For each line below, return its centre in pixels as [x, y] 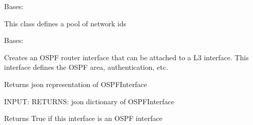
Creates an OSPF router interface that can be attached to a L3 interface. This [126, 57]
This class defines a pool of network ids [65, 23]
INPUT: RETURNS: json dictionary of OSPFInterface [89, 101]
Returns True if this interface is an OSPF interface [83, 118]
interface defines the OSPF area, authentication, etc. [86, 67]
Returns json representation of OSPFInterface [76, 84]
